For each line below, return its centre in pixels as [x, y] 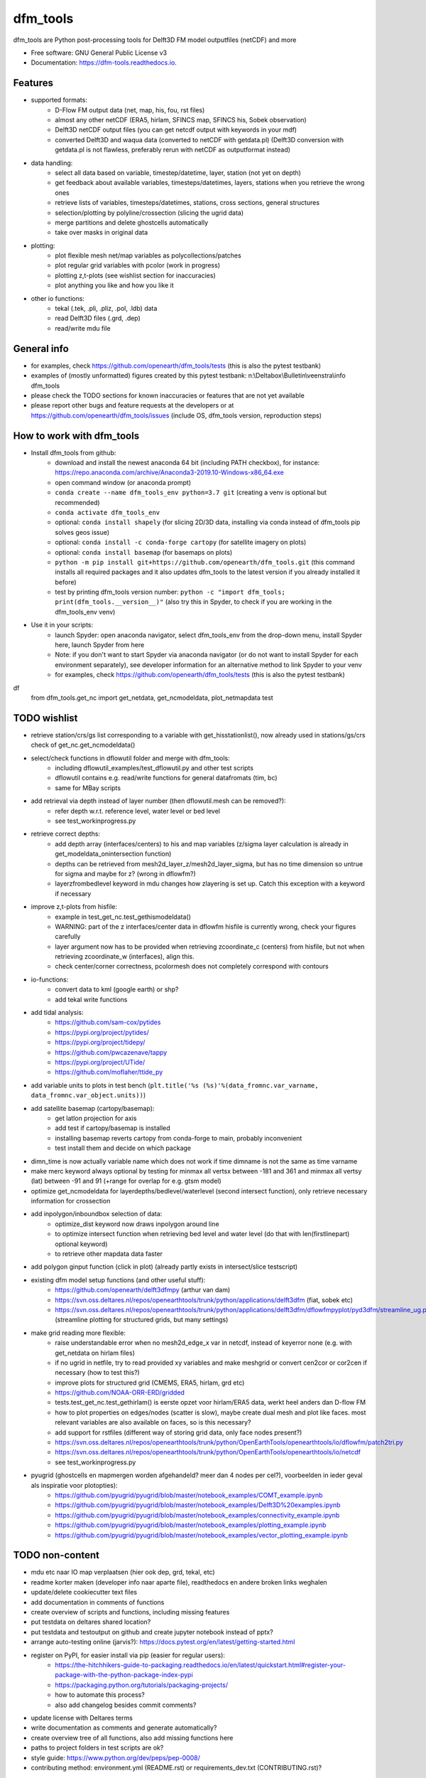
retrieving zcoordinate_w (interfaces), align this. [125, 957]
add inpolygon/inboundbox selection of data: [97, 1214]
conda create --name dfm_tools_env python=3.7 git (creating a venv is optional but [191, 493]
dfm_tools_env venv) [85, 612]
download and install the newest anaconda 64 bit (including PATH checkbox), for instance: [187, 462]
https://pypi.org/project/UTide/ [100, 1062]
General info [41, 348]
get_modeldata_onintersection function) [113, 854]
